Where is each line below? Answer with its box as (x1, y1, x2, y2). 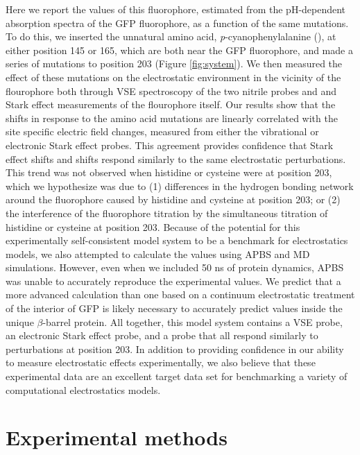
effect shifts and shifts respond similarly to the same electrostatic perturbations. (6, 151, 346, 166)
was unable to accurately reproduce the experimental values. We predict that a (6, 273, 341, 288)
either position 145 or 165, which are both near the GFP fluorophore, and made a (6, 42, 353, 57)
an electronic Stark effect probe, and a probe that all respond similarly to (6, 328, 318, 343)
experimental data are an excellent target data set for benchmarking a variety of (6, 369, 348, 384)
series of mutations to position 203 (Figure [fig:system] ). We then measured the (6, 56, 343, 71)
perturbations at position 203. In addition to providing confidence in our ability (6, 341, 344, 356)
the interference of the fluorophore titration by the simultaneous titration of (6, 205, 328, 220)
